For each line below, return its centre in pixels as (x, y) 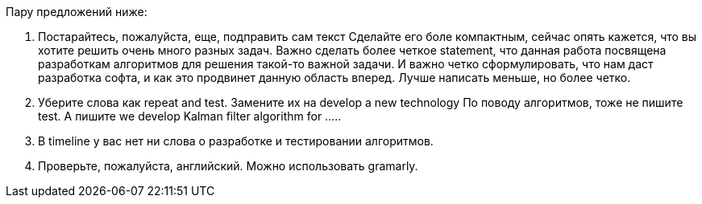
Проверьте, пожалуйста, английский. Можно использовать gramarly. (228, 166)
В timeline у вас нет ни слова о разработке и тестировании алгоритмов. (236, 141)
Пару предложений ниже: (77, 12)
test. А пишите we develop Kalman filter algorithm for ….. (190, 116)
